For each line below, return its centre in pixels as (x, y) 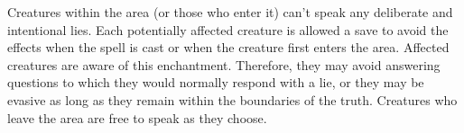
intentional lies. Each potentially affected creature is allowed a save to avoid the (228, 29)
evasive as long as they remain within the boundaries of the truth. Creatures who (232, 99)
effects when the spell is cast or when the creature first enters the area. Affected (228, 47)
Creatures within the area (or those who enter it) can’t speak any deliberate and (230, 12)
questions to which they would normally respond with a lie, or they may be (216, 82)
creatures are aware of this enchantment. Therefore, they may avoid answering (224, 64)
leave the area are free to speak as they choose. (137, 117)
